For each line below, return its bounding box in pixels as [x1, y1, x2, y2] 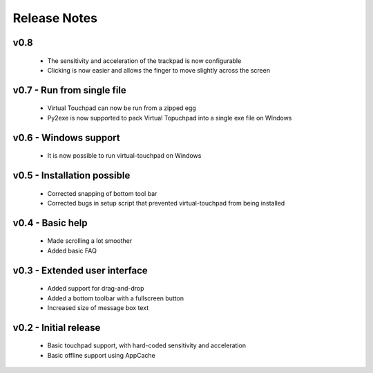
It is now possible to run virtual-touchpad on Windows [47, 152, 202, 160]
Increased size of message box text [47, 303, 149, 311]
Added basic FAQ [47, 246, 97, 255]
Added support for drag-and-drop [47, 284, 144, 293]
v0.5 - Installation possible [12, 170, 131, 181]
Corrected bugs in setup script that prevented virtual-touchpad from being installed [47, 199, 285, 207]
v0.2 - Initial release [12, 322, 101, 334]
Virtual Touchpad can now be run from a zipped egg [47, 104, 196, 112]
